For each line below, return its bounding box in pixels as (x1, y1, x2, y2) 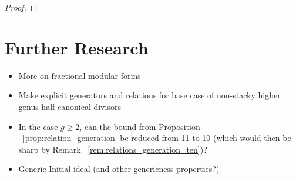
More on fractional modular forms (18, 69, 141, 81)
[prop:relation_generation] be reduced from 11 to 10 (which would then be (22, 132, 291, 144)
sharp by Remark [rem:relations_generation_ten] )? (18, 143, 207, 155)
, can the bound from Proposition (79, 120, 200, 132)
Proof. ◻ (5, 1, 38, 13)
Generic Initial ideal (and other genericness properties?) (18, 163, 220, 175)
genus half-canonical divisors (18, 100, 121, 112)
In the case (18, 120, 58, 132)
